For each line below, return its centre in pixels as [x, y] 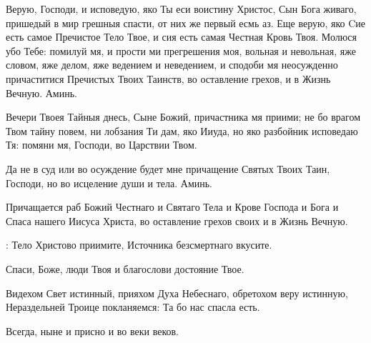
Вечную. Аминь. [41, 93]
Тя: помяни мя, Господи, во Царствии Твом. [102, 145]
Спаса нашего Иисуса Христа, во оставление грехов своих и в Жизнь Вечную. [177, 220]
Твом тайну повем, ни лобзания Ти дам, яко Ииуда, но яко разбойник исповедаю [182, 130]
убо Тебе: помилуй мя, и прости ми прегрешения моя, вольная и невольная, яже [181, 50]
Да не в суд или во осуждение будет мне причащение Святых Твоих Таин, [168, 168]
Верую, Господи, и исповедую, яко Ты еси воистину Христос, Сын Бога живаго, [181, 9]
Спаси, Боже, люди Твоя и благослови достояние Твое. [125, 268]
